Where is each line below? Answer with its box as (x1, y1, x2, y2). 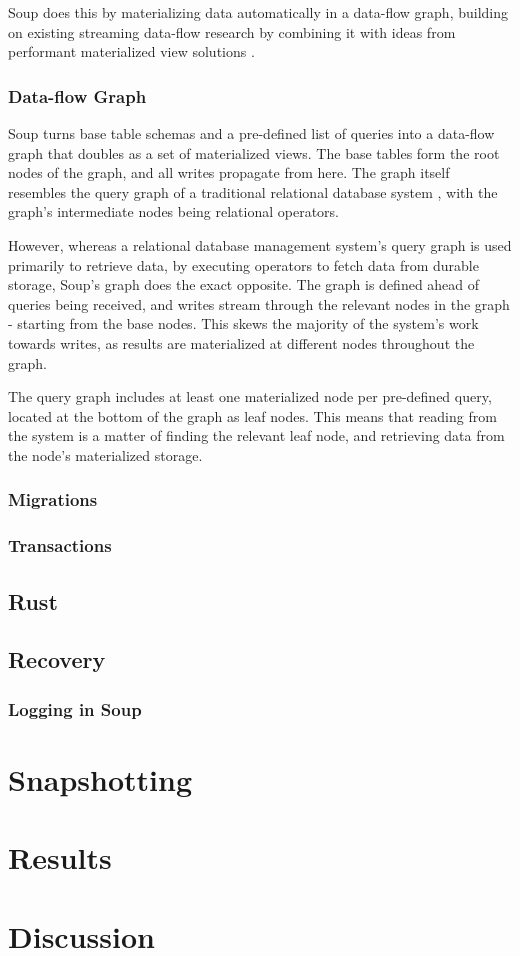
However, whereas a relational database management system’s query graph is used (8, 234, 512, 255)
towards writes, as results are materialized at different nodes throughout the (8, 332, 475, 353)
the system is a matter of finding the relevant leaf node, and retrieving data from (8, 425, 505, 446)
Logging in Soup (8, 696, 142, 721)
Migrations (8, 487, 98, 512)
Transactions (8, 533, 112, 558)
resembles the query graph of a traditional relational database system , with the (8, 181, 498, 202)
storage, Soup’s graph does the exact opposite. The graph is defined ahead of (8, 274, 480, 295)
